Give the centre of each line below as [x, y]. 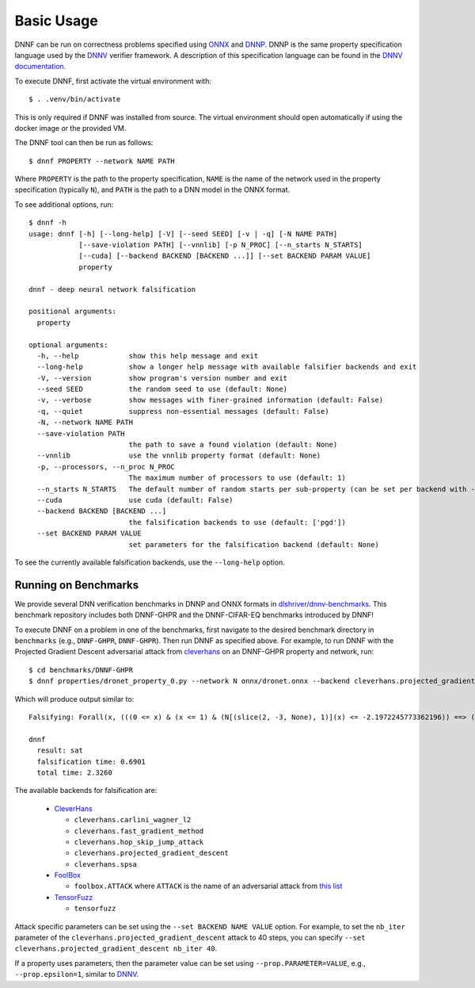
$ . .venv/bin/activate [75, 100]
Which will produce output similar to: [74, 699]
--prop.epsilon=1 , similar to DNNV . [77, 975]
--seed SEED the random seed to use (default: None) [162, 389]
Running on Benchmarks [77, 585]
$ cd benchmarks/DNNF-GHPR [81, 670]
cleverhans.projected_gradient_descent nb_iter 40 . [116, 948]
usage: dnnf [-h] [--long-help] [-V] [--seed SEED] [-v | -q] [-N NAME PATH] [183, 234]
